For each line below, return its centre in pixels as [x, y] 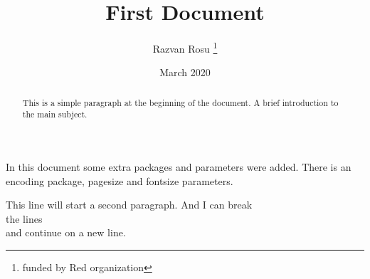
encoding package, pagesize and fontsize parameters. [120, 180]
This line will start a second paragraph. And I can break [129, 205]
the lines [24, 218]
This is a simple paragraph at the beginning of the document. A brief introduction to [180, 102]
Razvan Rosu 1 [185, 47]
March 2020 [185, 72]
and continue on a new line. [66, 232]
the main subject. [55, 114]
